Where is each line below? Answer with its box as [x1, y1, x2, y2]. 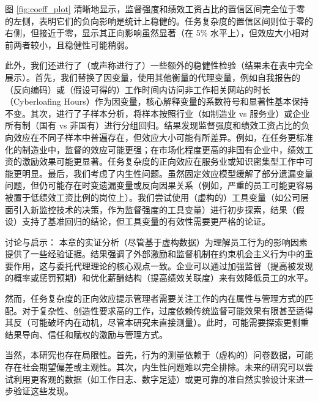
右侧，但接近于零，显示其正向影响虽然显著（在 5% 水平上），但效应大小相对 [5, 26, 309, 39]
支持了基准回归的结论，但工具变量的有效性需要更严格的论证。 [21, 215, 270, 228]
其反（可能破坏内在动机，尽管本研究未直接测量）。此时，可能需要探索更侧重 [5, 316, 309, 329]
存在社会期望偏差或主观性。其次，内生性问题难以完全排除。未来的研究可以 [5, 361, 305, 373]
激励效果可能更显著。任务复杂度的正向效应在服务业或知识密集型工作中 [21, 155, 305, 168]
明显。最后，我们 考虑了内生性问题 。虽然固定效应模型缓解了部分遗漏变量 [21, 167, 313, 179]
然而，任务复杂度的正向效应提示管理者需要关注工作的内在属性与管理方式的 [5, 292, 305, 305]
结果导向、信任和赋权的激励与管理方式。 [5, 328, 168, 340]
